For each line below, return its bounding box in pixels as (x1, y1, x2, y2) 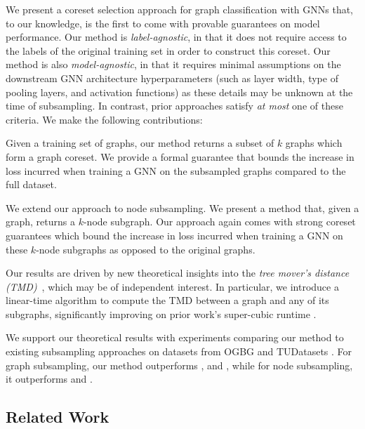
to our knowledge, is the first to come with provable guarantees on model (6, 15, 320, 30)
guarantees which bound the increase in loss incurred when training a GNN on (6, 227, 343, 242)
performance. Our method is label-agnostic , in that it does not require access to (6, 29, 347, 44)
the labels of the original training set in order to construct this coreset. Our (6, 43, 331, 58)
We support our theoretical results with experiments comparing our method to (6, 330, 344, 345)
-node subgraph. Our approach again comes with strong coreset (83, 214, 356, 229)
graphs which (285, 136, 343, 150)
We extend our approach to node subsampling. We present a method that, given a (6, 200, 359, 215)
